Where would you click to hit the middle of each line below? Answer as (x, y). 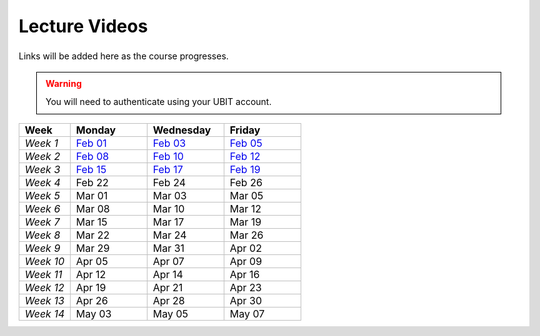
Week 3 (42, 169)
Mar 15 (91, 222)
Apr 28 (168, 300)
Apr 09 (246, 261)
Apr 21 (168, 287)
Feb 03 (169, 143)
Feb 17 (168, 169)
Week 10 (44, 261)
